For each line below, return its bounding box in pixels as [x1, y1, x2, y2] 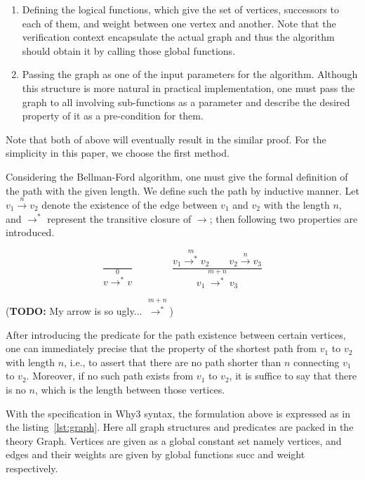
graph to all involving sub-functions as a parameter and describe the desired [22, 94, 350, 109]
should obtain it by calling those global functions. [22, 43, 236, 58]
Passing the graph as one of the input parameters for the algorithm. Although [22, 67, 358, 82]
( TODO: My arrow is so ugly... [6, 304, 142, 318]
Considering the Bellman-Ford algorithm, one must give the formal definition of [6, 169, 348, 183]
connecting [293, 354, 340, 369]
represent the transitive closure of [47, 211, 192, 226]
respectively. [6, 461, 58, 476]
